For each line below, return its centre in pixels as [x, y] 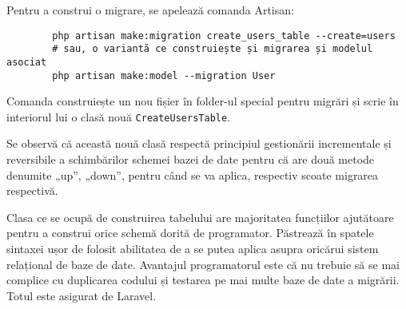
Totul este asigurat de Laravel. [82, 295]
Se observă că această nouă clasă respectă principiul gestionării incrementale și [199, 143]
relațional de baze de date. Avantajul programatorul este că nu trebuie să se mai [203, 264]
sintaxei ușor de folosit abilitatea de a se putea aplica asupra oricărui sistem [193, 249]
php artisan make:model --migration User [164, 75]
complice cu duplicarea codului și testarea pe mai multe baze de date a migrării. [203, 280]
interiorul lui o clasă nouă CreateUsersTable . [119, 116]
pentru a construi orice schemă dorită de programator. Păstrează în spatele [190, 233]
